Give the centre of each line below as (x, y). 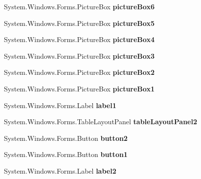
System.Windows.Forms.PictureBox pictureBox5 (79, 23)
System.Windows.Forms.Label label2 (60, 170)
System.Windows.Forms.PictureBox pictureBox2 (79, 72)
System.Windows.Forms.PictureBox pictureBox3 (79, 56)
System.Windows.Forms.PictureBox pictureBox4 (79, 39)
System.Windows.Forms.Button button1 (66, 154)
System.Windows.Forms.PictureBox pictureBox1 (79, 88)
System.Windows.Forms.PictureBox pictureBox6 (79, 6)
